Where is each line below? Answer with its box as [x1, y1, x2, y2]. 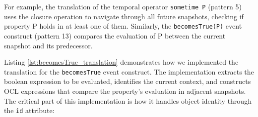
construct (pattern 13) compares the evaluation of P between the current [4, 30, 226, 40]
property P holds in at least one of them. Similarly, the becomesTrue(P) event [4, 21, 242, 31]
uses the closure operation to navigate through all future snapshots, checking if [4, 11, 244, 21]
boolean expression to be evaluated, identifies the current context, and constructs [4, 76, 251, 86]
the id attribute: [4, 105, 55, 116]
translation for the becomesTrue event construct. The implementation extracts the [4, 66, 254, 77]
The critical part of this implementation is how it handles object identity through [4, 95, 252, 106]
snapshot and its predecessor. [4, 40, 93, 50]
